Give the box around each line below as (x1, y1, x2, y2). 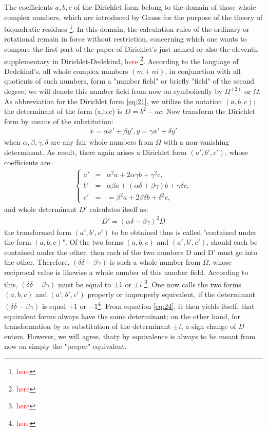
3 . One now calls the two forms (144, 277, 241, 289)
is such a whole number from (109, 257, 201, 267)
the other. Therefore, (4, 257, 70, 267)
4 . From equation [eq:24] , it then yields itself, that (98, 299, 255, 311)
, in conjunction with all (165, 65, 241, 76)
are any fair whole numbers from (50, 136, 154, 147)
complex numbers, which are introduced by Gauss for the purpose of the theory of (4, 11, 263, 22)
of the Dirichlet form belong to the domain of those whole (74, 2, 256, 12)
